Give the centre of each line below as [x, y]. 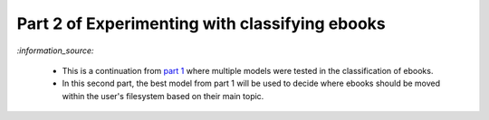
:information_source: [55, 51]
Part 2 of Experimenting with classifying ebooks [201, 23]
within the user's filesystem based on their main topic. [163, 96]
